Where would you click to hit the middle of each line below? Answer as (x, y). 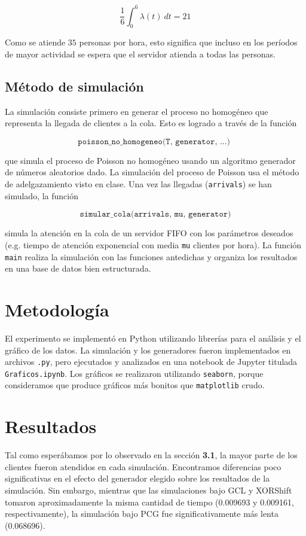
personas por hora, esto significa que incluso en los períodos (188, 42)
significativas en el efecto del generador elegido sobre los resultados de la (137, 478)
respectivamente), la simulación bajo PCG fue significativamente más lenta (142, 514)
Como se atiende (35, 42)
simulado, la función (42, 195)
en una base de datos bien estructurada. (78, 268)
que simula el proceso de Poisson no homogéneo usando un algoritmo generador (150, 160)
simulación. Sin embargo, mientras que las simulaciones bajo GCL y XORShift (149, 490)
